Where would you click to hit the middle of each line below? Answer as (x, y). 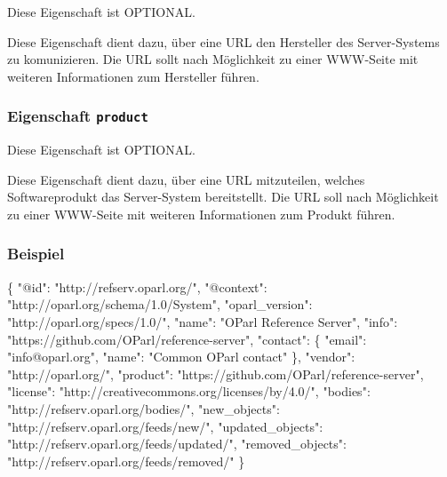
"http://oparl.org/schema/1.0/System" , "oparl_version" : (160, 304)
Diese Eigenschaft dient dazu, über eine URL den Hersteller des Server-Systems (223, 41)
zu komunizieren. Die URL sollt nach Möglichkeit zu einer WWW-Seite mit (213, 59)
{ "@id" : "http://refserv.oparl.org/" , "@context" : (137, 286)
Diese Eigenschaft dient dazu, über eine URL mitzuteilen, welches (186, 179)
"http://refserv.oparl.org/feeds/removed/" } (126, 461)
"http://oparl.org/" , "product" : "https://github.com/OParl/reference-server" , (216, 374)
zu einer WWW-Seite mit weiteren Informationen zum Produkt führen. (201, 214)
